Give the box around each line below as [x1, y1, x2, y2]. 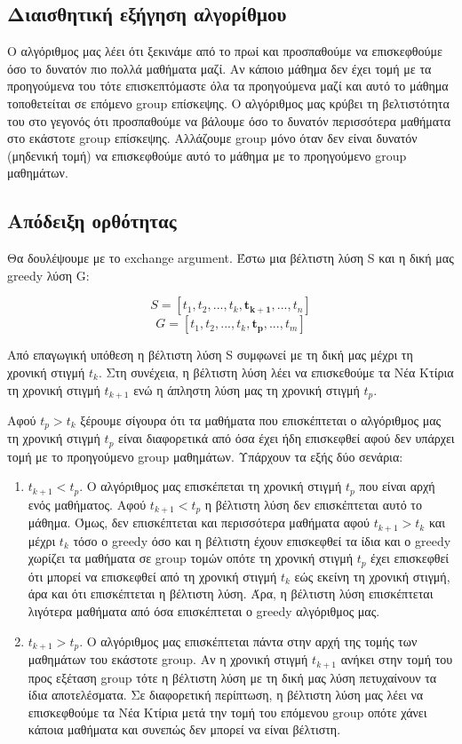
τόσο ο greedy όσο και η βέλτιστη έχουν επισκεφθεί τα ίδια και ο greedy [73, 531, 451, 550]
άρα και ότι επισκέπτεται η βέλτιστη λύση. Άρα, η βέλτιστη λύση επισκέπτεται [28, 584, 434, 603]
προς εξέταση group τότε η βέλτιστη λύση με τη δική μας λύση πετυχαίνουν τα [28, 668, 437, 686]
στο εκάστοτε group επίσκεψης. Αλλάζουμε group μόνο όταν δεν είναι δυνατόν [7, 129, 418, 147]
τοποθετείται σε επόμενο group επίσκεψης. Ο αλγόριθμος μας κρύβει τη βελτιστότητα [7, 93, 450, 112]
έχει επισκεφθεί [370, 549, 450, 567]
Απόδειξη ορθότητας [7, 207, 177, 234]
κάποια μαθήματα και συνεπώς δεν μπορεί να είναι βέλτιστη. [28, 720, 341, 739]
